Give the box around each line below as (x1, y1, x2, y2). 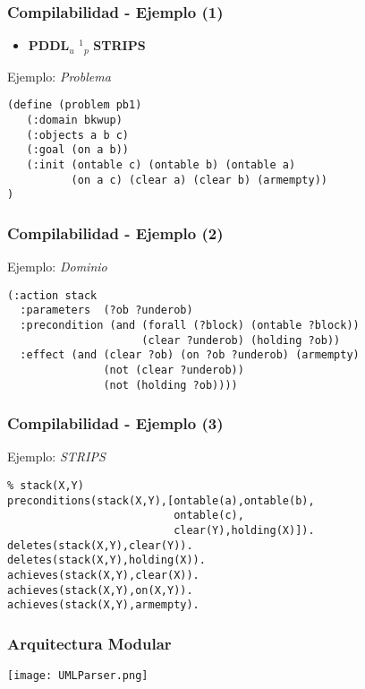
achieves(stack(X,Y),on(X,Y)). (7, 583, 193, 597)
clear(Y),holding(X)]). (174, 524, 315, 538)
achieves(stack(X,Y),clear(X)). (7, 569, 199, 582)
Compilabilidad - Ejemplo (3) (7, 412, 224, 435)
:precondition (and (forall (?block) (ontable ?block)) (20, 318, 360, 332)
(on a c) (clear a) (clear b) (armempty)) (71, 173, 327, 186)
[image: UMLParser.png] (7, 669, 149, 683)
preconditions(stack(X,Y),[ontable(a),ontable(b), (7, 494, 315, 507)
